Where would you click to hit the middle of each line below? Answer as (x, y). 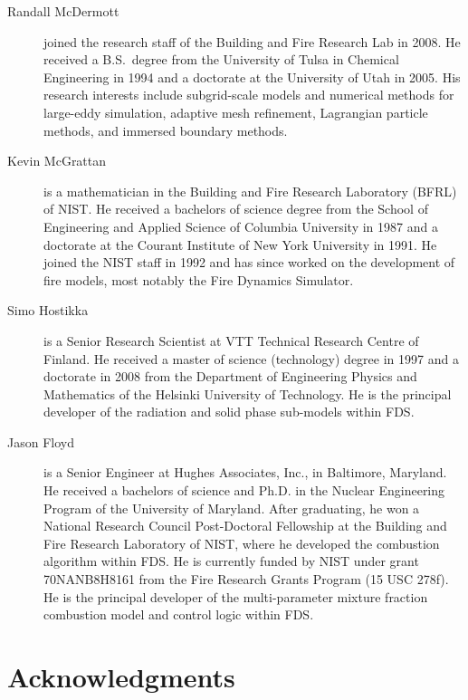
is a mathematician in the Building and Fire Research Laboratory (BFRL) (250, 191)
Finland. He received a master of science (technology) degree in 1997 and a (251, 358)
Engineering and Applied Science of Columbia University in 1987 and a (241, 226)
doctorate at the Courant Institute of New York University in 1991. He (240, 244)
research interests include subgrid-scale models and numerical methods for (249, 95)
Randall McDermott (63, 11)
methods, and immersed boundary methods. (166, 130)
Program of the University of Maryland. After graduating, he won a (232, 508)
